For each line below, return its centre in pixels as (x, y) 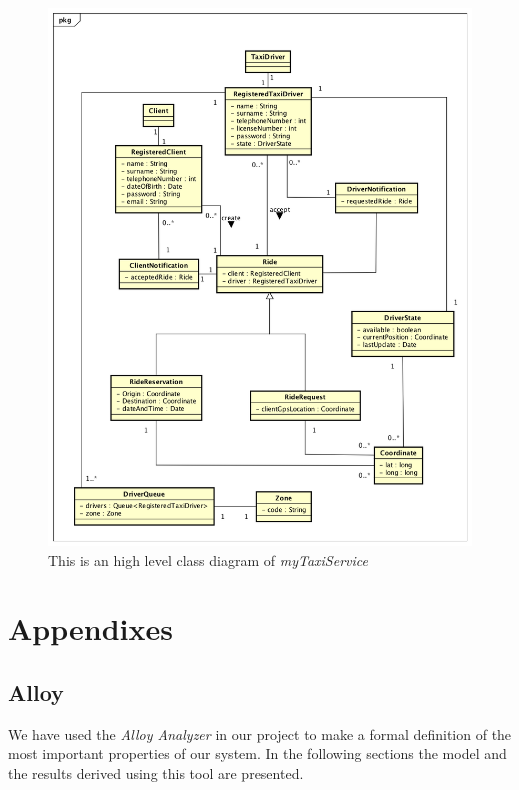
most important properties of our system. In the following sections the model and (257, 753)
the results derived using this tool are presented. (156, 772)
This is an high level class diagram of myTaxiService (208, 559)
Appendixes (90, 628)
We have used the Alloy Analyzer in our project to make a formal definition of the (260, 733)
